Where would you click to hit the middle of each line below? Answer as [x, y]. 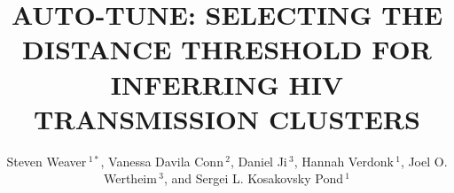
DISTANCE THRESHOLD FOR [227, 49]
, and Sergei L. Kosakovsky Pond [253, 178]
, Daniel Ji [258, 161]
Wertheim [130, 178]
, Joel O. [424, 161]
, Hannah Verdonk [344, 161]
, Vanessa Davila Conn [162, 161]
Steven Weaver [47, 161]
